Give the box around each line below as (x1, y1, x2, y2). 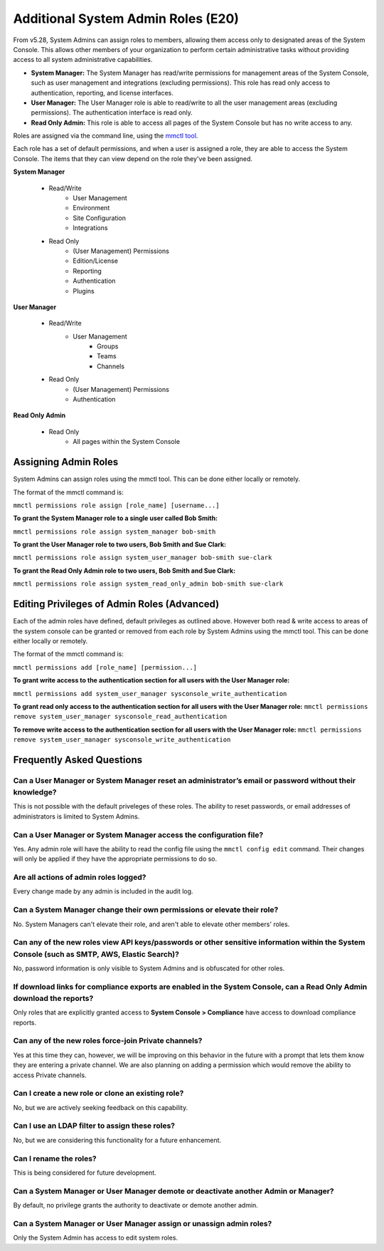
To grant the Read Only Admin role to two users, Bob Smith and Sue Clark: (13, 566, 236, 575)
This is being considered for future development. (13, 1168, 156, 1177)
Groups (97, 342, 119, 351)
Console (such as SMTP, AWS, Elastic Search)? (13, 949, 179, 959)
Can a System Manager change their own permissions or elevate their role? (13, 905, 279, 915)
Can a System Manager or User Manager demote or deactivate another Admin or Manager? (13, 1186, 334, 1196)
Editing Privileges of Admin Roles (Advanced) (13, 598, 220, 611)
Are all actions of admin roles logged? (13, 873, 146, 883)
